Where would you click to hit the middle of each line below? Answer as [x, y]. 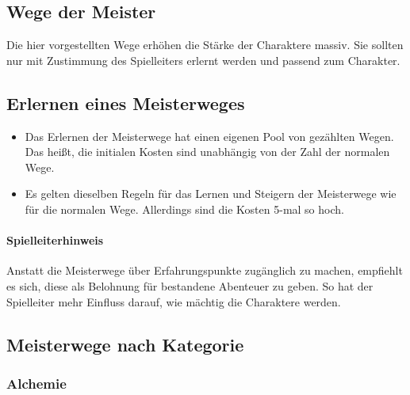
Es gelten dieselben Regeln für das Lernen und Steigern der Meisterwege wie [211, 194]
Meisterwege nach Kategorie [125, 344]
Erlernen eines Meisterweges [126, 103]
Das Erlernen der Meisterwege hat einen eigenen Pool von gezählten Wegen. [209, 136]
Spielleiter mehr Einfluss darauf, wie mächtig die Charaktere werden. [174, 301]
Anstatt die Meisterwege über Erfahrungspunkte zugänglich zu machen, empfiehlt [205, 270]
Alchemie [36, 383]
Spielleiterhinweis [55, 240]
